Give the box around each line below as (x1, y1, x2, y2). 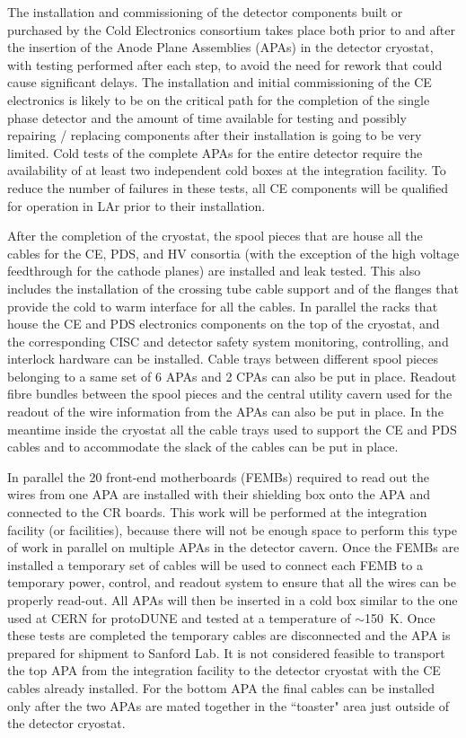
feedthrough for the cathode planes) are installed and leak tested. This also (7, 261, 421, 280)
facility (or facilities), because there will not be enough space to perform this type (7, 520, 457, 539)
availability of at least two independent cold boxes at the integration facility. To (7, 161, 446, 180)
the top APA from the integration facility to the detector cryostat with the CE (7, 661, 441, 680)
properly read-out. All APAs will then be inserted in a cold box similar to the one (7, 591, 458, 609)
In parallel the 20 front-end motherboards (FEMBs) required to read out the (7, 467, 430, 486)
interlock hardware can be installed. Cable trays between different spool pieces (7, 349, 438, 368)
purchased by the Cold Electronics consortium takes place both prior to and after (7, 20, 455, 39)
